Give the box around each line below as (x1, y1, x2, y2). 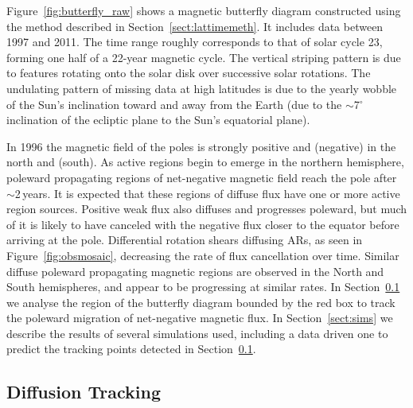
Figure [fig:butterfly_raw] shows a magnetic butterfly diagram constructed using (6, 2, 401, 18)
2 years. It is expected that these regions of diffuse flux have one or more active (14, 185, 400, 201)
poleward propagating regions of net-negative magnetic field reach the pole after (6, 169, 397, 185)
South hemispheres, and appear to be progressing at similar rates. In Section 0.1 (6, 278, 400, 295)
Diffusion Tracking (6, 379, 161, 404)
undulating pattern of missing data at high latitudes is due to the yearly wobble (6, 80, 397, 96)
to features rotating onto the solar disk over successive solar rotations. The (6, 64, 371, 81)
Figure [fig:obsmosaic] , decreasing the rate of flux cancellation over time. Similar (6, 247, 399, 263)
